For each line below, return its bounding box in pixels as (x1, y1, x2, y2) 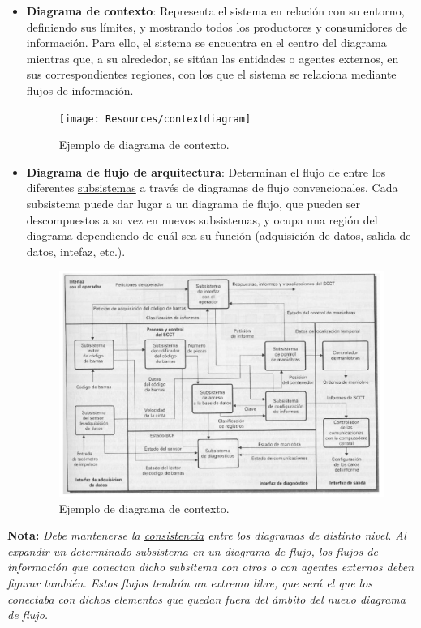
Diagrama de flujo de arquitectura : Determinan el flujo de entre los (26, 163, 386, 180)
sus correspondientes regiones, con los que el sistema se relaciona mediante (26, 66, 397, 83)
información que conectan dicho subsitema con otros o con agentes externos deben (7, 558, 415, 575)
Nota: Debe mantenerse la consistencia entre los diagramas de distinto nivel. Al (7, 527, 406, 544)
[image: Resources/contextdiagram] (58, 113, 251, 125)
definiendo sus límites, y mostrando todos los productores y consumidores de (26, 18, 407, 35)
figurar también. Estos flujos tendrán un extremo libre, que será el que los (7, 575, 373, 591)
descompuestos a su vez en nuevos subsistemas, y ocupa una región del (26, 211, 378, 228)
